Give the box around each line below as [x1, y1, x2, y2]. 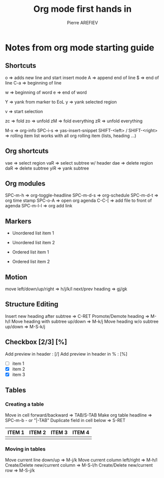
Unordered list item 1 [12, 230, 54, 236]
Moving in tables [5, 446, 46, 452]
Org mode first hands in [33, 3, 132, 15]
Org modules [5, 179, 46, 188]
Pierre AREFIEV [67, 20, 98, 26]
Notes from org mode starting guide [5, 42, 155, 53]
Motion [5, 273, 27, 281]
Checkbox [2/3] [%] [5, 338, 67, 346]
